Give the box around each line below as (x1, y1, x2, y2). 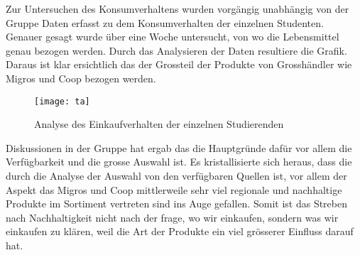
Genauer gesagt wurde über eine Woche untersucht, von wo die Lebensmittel (6, 29, 339, 44)
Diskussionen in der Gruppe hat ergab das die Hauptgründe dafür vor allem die (6, 140, 352, 155)
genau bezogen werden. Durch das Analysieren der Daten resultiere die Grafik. (6, 43, 347, 58)
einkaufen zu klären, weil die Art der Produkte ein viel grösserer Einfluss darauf (6, 224, 354, 239)
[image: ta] (34, 96, 90, 107)
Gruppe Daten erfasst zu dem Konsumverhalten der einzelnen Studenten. (6, 15, 324, 30)
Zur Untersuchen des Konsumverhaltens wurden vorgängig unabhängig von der (6, 1, 349, 16)
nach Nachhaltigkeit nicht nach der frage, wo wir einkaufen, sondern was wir (6, 210, 339, 224)
